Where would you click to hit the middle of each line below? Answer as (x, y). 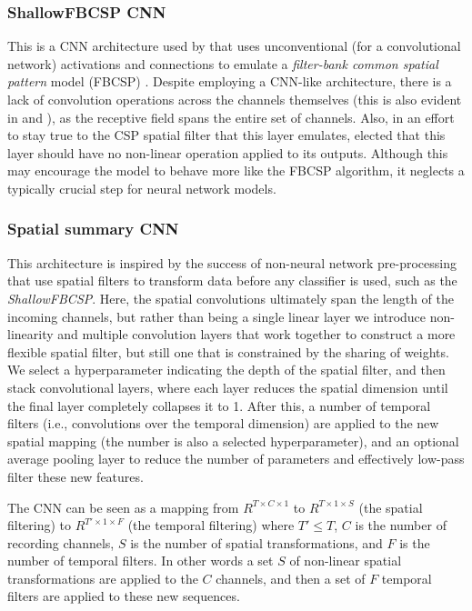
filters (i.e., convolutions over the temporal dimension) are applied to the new (223, 423)
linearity (30, 334)
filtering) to (40, 525)
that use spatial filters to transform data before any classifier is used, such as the (232, 280)
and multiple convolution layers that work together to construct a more (256, 334)
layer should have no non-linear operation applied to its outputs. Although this (228, 152)
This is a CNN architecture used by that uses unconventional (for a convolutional (234, 46)
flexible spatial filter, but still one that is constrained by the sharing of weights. (228, 351)
